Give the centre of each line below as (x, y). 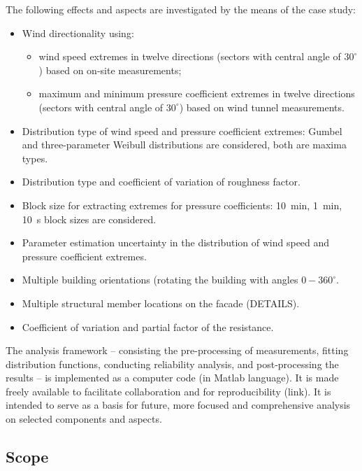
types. (35, 158)
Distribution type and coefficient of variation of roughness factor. (161, 182)
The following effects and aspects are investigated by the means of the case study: (181, 9)
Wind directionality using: (78, 33)
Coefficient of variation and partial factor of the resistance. (148, 326)
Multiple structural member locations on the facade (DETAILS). (161, 303)
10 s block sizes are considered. (89, 219)
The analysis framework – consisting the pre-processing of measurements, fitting (177, 350)
